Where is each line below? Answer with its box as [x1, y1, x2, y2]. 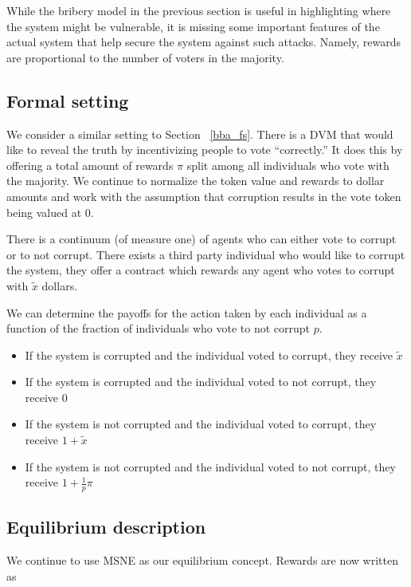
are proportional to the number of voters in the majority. [6, 49, 284, 65]
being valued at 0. [6, 203, 94, 220]
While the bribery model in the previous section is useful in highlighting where [6, 2, 391, 18]
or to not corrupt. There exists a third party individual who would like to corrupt [6, 246, 405, 262]
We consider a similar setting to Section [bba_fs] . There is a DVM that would [6, 125, 393, 142]
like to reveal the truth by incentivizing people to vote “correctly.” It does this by [6, 141, 403, 158]
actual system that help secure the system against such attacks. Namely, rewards [6, 33, 401, 50]
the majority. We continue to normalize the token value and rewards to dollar [6, 172, 385, 189]
